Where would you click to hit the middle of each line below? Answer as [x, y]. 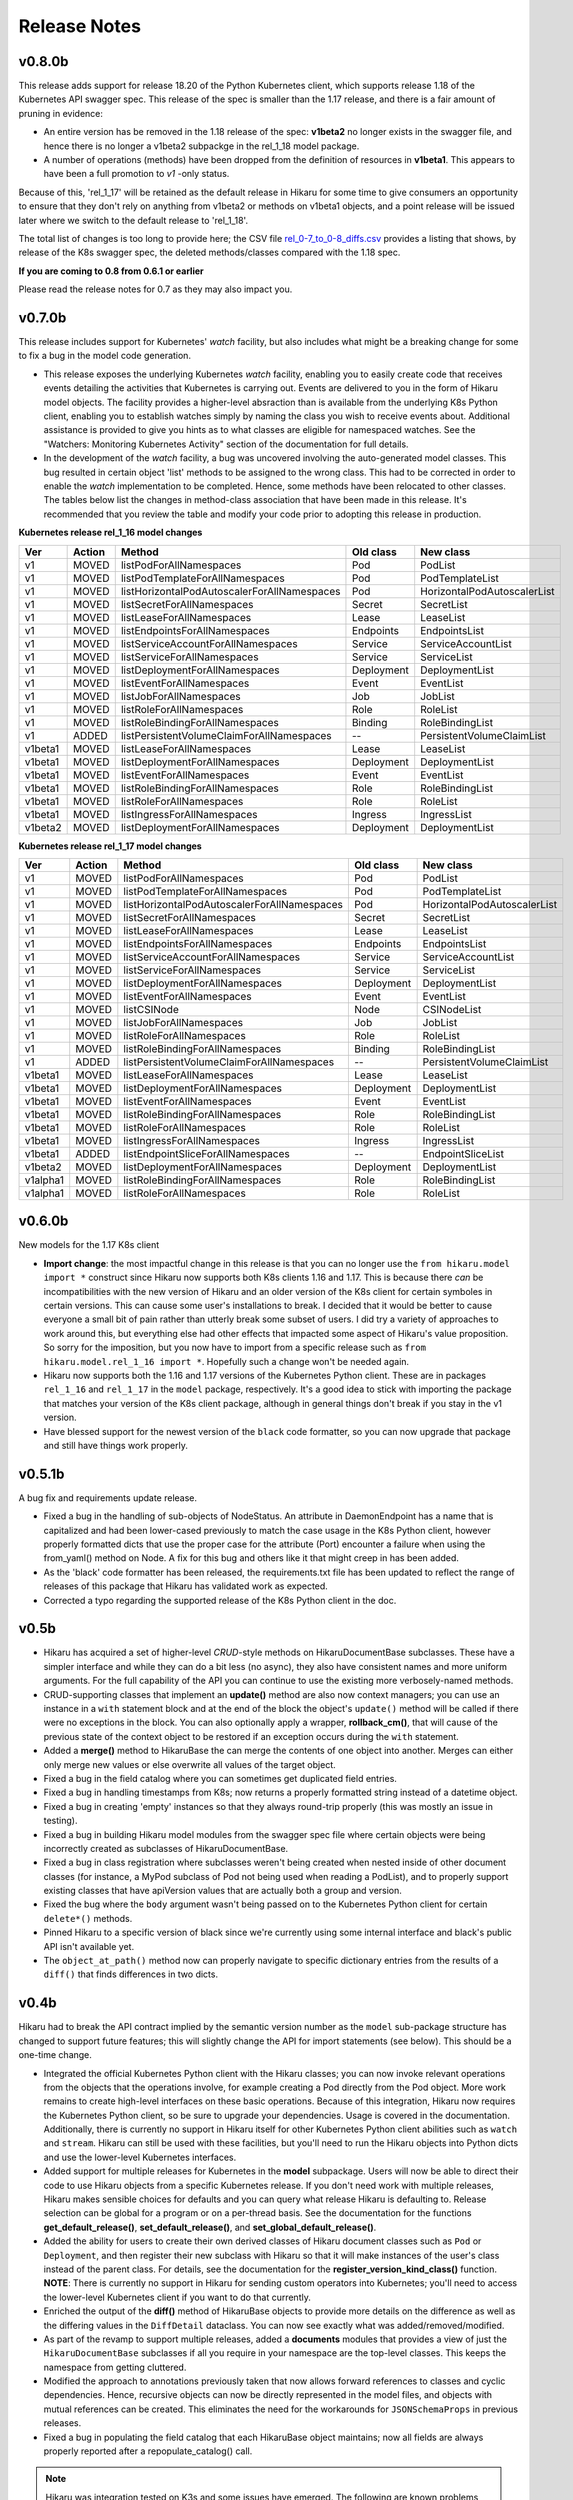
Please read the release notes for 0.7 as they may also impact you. [155, 289]
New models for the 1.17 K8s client [89, 1245]
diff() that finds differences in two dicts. [131, 1974]
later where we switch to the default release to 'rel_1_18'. [133, 220]
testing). [60, 1821]
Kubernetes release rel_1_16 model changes [110, 532]
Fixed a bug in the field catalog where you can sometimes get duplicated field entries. [220, 1778]
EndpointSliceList [463, 1153]
